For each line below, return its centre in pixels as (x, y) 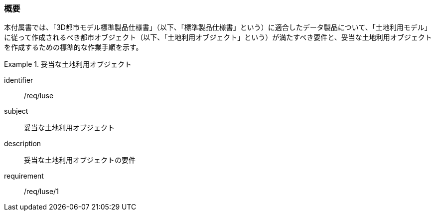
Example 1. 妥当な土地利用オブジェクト (68, 64)
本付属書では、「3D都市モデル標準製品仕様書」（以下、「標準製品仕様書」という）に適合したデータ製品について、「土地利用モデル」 (218, 27)
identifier (19, 80)
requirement (24, 176)
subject (16, 111)
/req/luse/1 (41, 192)
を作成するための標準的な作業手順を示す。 (73, 47)
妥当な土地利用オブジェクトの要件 (80, 160)
